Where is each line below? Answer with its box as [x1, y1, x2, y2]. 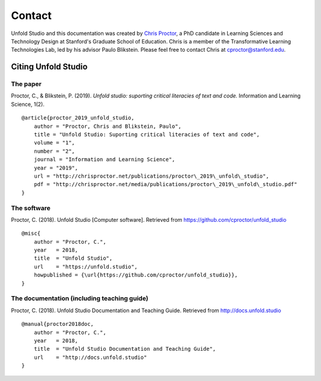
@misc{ [21, 230, 41, 237]
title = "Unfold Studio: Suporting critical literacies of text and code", [33, 131, 260, 138]
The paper [11, 80, 42, 89]
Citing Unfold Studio [11, 62, 88, 72]
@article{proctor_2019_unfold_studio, [21, 115, 135, 121]
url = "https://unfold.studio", [33, 263, 138, 270]
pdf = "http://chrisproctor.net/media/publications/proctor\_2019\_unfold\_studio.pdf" [33, 181, 297, 188]
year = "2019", [33, 164, 78, 171]
